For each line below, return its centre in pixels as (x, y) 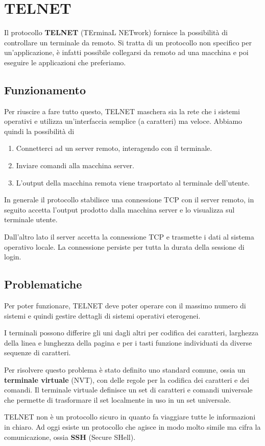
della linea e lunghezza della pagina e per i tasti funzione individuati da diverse (128, 342)
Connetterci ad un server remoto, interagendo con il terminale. (114, 148)
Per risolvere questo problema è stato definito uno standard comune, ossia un (125, 370)
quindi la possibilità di (39, 131)
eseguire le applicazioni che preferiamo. (65, 62)
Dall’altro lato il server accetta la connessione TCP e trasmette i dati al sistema (129, 237)
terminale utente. (31, 219)
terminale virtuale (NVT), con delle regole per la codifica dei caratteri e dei (127, 379)
